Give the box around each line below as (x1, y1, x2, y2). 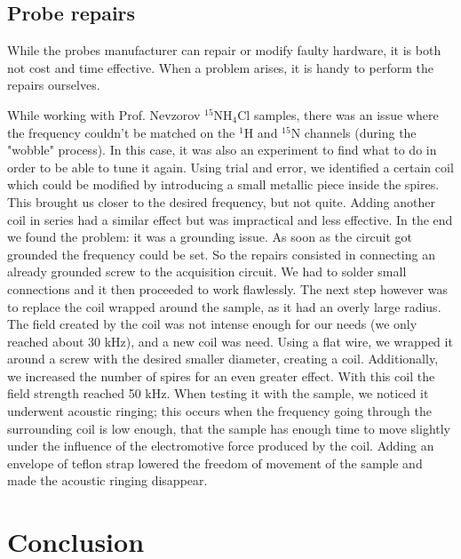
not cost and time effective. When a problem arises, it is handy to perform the (7, 58, 433, 76)
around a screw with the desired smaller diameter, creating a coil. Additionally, (7, 349, 439, 368)
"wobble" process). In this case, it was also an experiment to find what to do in (7, 140, 437, 159)
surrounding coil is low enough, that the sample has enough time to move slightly (7, 419, 451, 437)
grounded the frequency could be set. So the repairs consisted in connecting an (7, 244, 435, 263)
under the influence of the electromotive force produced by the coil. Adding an (7, 436, 434, 455)
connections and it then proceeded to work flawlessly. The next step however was (7, 279, 448, 298)
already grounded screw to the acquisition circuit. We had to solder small (7, 262, 407, 281)
